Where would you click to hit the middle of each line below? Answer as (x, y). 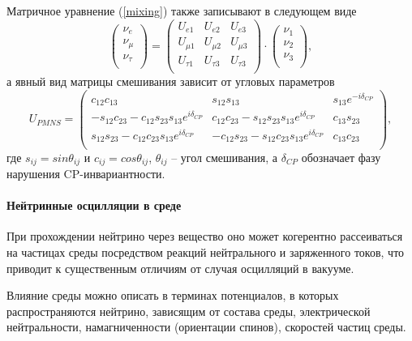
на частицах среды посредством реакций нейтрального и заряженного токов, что (206, 251)
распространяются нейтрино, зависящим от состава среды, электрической (189, 311)
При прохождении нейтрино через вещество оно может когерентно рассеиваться (205, 236)
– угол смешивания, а (225, 157)
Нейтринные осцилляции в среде (94, 205)
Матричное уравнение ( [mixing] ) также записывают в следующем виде (182, 11)
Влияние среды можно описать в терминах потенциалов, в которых (173, 295)
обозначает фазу (341, 157)
